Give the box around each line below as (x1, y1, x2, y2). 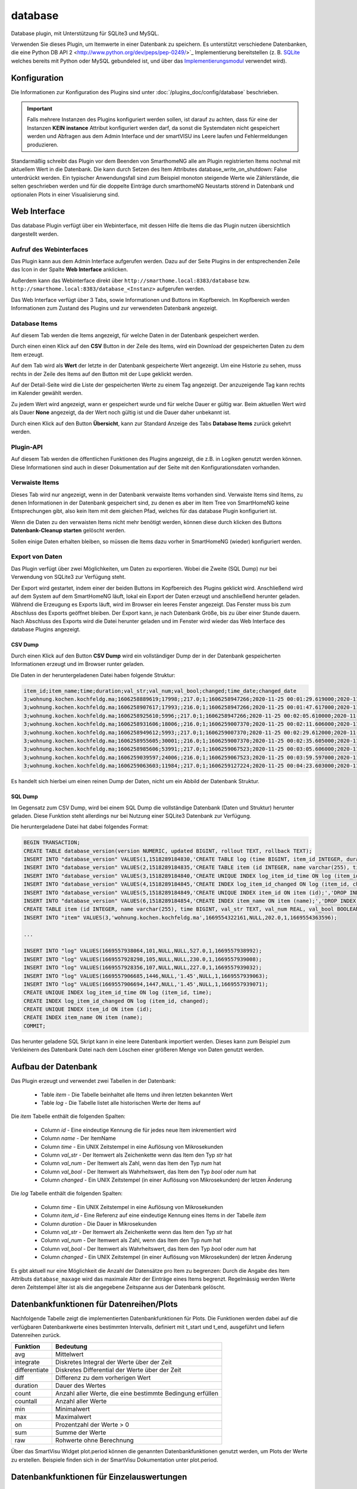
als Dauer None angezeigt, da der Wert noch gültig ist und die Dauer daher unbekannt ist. (11, 409, 231, 416)
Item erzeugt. (11, 351, 44, 358)
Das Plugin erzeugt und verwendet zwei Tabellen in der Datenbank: (11, 1077, 176, 1085)
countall (14, 1397, 37, 1406)
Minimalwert (55, 1405, 90, 1413)
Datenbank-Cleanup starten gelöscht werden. (11, 527, 126, 534)
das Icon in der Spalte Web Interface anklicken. (11, 266, 128, 273)
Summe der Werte (55, 1428, 107, 1437)
